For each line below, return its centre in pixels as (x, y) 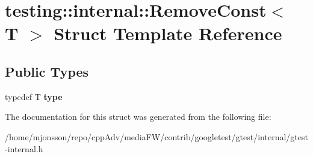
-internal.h (24, 148)
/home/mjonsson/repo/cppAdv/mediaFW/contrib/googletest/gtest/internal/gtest (156, 136)
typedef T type (34, 96)
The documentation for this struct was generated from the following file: (138, 117)
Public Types (47, 71)
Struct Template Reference (168, 33)
